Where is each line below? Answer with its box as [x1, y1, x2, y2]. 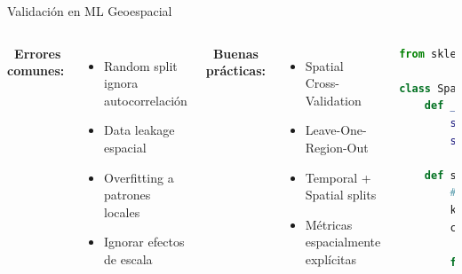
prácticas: [205, 61, 266, 80]
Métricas [305, 215, 353, 233]
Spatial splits [305, 185, 377, 204]
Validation [305, 90, 362, 109]
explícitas [305, 249, 356, 268]
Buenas [212, 43, 259, 62]
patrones [104, 185, 151, 204]
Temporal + [305, 168, 371, 186]
